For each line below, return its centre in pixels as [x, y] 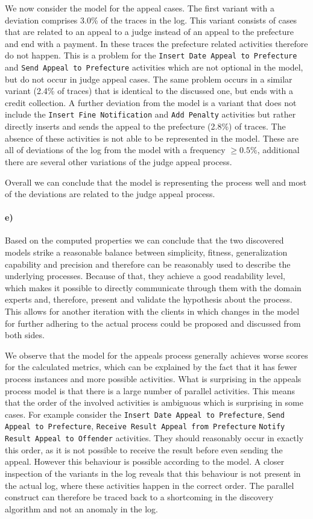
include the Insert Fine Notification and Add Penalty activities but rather [150, 114]
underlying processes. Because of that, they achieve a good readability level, [145, 276]
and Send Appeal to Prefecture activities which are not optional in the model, [154, 67]
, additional [278, 150]
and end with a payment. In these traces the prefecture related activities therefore [156, 43]
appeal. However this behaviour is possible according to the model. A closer [145, 461]
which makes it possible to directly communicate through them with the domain [153, 287]
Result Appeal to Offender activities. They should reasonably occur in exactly [154, 438]
